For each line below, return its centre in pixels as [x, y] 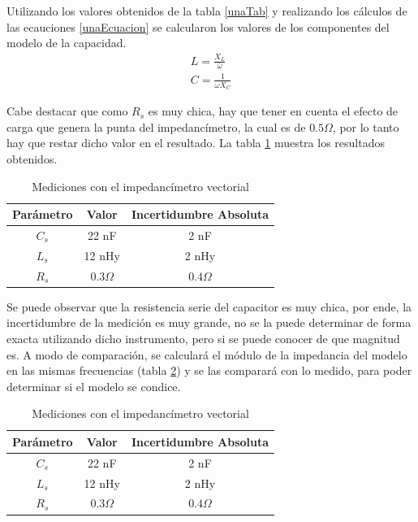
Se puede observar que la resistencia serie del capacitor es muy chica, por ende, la [209, 306]
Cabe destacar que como [67, 111]
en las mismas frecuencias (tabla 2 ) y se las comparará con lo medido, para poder [209, 370]
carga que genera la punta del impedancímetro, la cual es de [156, 126]
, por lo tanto [366, 126]
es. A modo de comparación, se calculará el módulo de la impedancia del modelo [207, 354]
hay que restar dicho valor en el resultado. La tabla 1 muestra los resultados [196, 143]
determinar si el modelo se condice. [94, 386]
